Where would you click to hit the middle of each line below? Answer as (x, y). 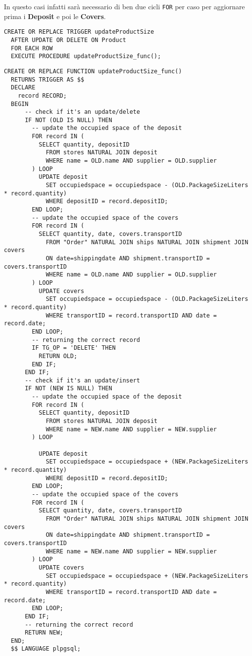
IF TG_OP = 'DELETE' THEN (74, 348)
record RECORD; (42, 95)
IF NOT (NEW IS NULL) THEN (68, 389)
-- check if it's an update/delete (82, 112)
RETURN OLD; (58, 356)
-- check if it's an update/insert (82, 380)
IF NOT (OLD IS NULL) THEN (68, 120)
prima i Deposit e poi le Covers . (55, 16)
